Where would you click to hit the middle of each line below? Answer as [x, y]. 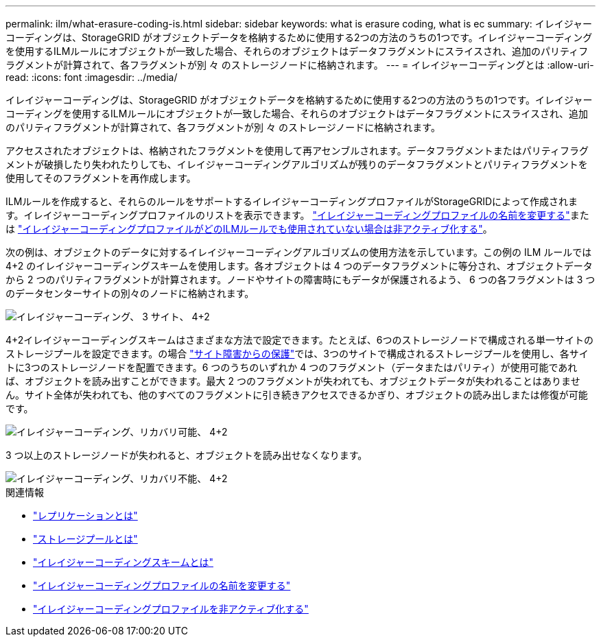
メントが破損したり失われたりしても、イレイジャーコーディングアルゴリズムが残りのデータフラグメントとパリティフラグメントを [297, 164]
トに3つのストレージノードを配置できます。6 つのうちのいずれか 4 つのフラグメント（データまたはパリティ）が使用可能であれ [292, 367]
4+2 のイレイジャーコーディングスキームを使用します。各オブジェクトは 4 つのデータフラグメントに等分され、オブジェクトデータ [299, 266]
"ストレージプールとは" [85, 539]
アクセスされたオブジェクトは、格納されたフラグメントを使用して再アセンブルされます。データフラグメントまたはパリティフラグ [297, 151]
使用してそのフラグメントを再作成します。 [101, 178]
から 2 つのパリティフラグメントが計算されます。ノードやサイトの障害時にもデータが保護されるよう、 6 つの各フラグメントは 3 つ [300, 280]
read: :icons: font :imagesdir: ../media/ [92, 77]
